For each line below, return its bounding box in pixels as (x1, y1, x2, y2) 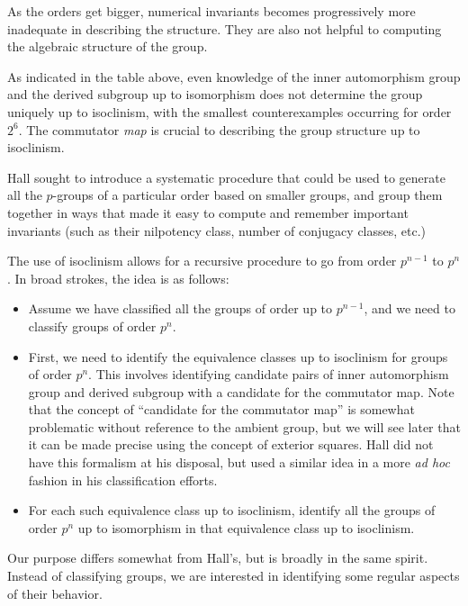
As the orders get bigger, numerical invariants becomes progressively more (7, 2, 416, 20)
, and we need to (364, 299, 455, 318)
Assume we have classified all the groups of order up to (28, 299, 333, 318)
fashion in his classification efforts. (28, 470, 218, 489)
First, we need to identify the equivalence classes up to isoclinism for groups (28, 347, 448, 366)
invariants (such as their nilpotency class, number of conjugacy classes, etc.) (7, 221, 427, 240)
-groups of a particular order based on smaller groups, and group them (52, 185, 443, 204)
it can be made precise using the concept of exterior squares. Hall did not (28, 435, 434, 454)
